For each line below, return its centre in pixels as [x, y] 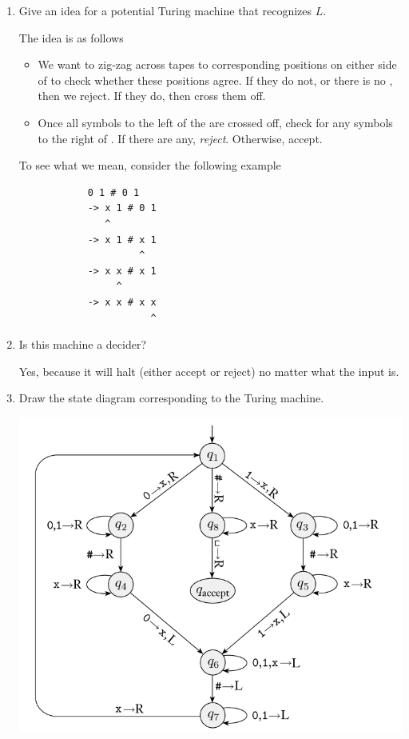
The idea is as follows [71, 37]
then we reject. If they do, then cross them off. [152, 96]
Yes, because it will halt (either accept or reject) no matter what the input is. [209, 371]
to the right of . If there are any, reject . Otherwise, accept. [180, 138]
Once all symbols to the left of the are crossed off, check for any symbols [215, 122]
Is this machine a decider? [83, 344]
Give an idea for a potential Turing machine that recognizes [165, 10]
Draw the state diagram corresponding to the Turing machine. [171, 398]
